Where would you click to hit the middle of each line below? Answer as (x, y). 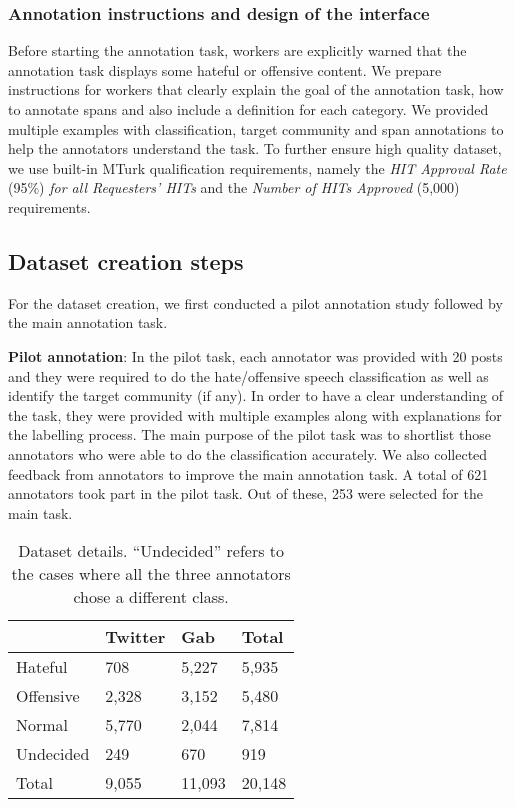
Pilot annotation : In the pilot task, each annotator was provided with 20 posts (255, 355)
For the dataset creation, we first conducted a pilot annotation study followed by (255, 302)
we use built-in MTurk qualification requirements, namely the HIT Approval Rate (257, 167)
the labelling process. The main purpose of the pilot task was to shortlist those (249, 434)
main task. (40, 512)
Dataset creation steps (126, 260)
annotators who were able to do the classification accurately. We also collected (248, 453)
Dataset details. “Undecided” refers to (151, 551)
